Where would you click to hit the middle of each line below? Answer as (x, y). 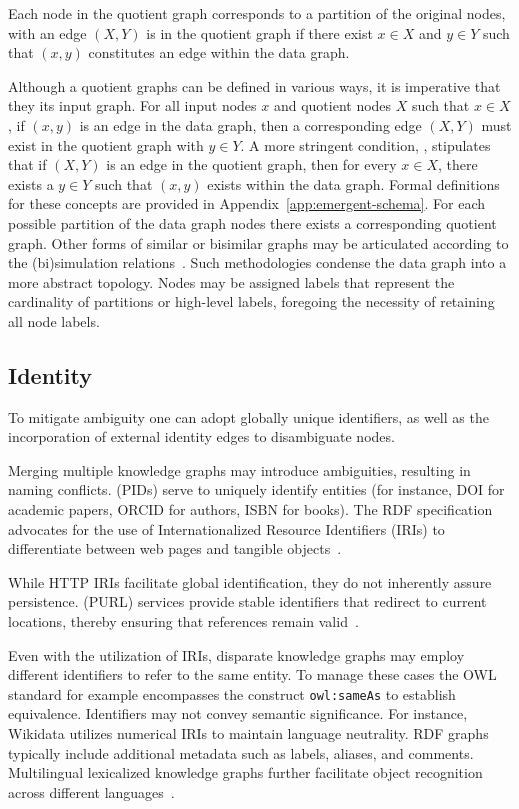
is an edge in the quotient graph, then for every (251, 164)
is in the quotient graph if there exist (259, 32)
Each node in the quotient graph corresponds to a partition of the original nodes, (257, 13)
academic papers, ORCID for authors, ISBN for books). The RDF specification (250, 509)
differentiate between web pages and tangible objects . (175, 548)
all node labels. (54, 320)
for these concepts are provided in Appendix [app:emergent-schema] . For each (247, 203)
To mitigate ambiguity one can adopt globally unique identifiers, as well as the (248, 416)
